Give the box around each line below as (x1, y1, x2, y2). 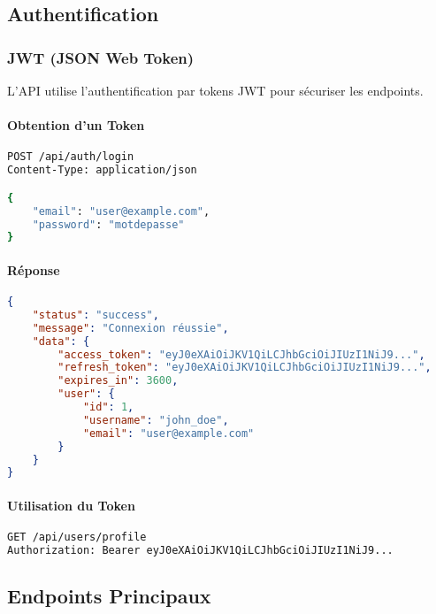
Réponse (7, 260, 60, 279)
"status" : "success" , (32, 308, 159, 321)
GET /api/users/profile (7, 531, 147, 544)
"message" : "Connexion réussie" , (32, 321, 229, 334)
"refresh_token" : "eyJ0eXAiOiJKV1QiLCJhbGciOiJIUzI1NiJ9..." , (57, 361, 432, 374)
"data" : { (32, 334, 90, 348)
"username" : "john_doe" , (82, 413, 229, 426)
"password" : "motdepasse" (32, 218, 185, 231)
